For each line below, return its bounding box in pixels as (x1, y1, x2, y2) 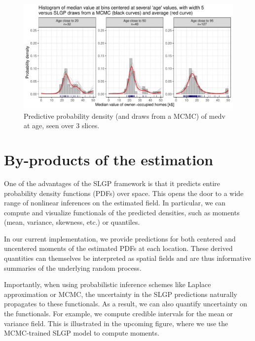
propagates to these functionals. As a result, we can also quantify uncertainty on (4, 298, 247, 309)
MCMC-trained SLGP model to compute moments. (4, 328, 159, 338)
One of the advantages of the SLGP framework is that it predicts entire (4, 178, 220, 188)
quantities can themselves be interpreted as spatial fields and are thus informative (4, 253, 251, 263)
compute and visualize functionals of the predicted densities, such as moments (4, 207, 240, 217)
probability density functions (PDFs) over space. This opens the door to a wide (4, 188, 244, 198)
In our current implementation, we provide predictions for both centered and (4, 233, 236, 244)
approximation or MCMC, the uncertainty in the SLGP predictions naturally (4, 289, 237, 299)
